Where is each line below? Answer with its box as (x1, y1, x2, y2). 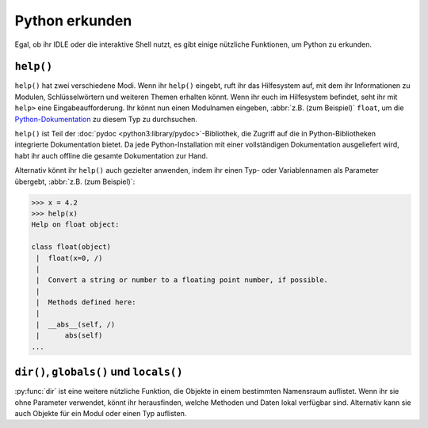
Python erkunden (14, 12, 132, 29)
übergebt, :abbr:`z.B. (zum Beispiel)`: (14, 177, 136, 186)
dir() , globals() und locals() (14, 365, 183, 379)
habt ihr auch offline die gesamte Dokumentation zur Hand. (14, 151, 208, 160)
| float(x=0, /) (36, 254, 103, 262)
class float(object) (31, 243, 111, 251)
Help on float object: (31, 220, 120, 229)
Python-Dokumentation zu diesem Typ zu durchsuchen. (14, 114, 198, 124)
